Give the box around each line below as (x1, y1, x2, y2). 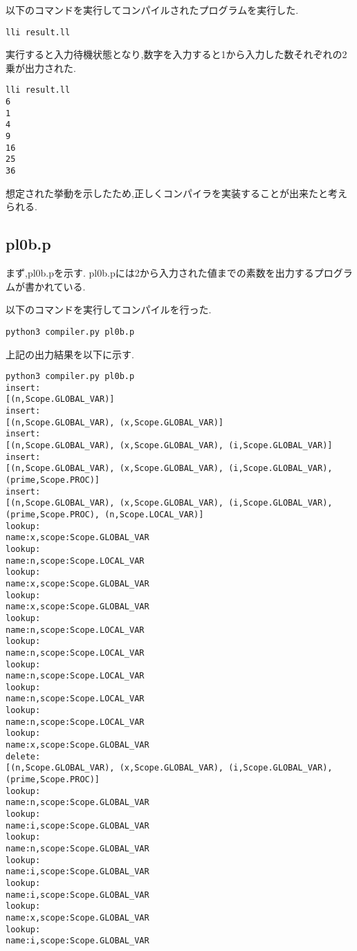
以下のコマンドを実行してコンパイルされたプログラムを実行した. (6, 3, 299, 17)
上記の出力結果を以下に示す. (6, 347, 134, 361)
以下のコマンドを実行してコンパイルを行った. (6, 302, 212, 317)
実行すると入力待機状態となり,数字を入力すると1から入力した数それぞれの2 (6, 47, 347, 62)
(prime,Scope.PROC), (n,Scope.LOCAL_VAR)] (6, 509, 204, 519)
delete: (6, 751, 41, 761)
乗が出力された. (6, 60, 76, 75)
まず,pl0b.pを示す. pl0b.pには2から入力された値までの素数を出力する (6, 266, 314, 280)
